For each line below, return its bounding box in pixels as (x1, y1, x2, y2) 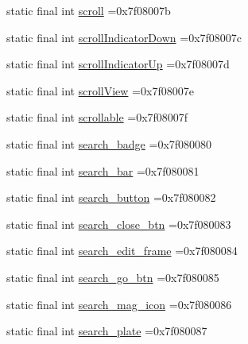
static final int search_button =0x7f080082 (6, 189, 216, 206)
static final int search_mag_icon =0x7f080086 (6, 296, 232, 312)
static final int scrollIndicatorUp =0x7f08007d (6, 56, 230, 72)
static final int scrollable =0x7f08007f (6, 109, 188, 126)
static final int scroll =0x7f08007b (6, 2, 171, 18)
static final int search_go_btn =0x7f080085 (6, 269, 219, 285)
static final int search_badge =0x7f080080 (6, 135, 212, 152)
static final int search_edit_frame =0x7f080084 (6, 242, 238, 259)
